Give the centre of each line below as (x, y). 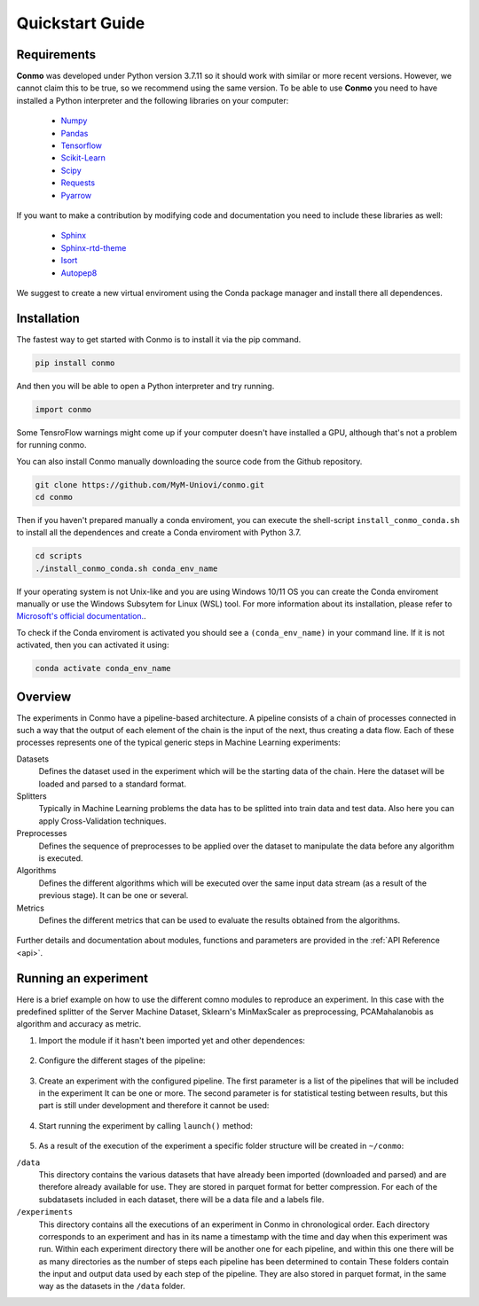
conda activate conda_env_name (103, 669)
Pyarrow (76, 195)
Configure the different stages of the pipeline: (122, 1060)
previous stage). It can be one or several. (114, 895)
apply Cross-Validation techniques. (103, 821)
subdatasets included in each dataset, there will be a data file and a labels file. (181, 1199)
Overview (44, 696)
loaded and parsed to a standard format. (112, 784)
